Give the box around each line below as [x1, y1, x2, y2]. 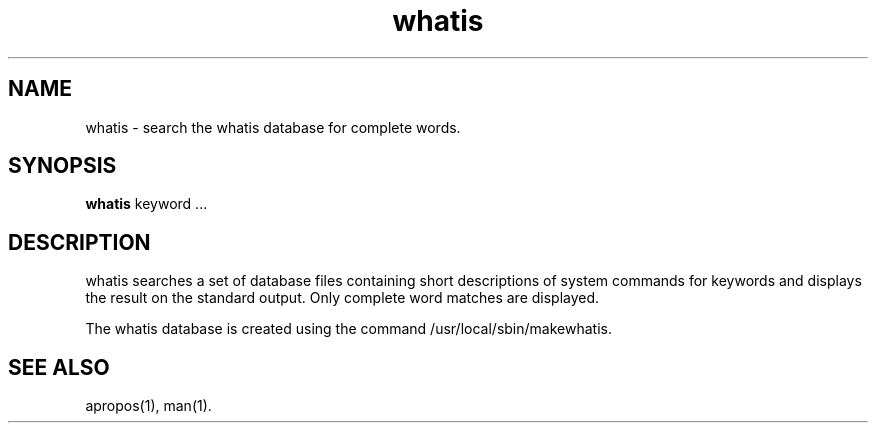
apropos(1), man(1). [85, 397, 212, 415]
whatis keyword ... [85, 195, 208, 213]
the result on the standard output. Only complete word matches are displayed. [85, 289, 600, 307]
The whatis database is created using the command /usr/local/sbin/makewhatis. [85, 320, 612, 338]
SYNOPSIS [8, 153, 117, 179]
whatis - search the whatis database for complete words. [85, 118, 461, 136]
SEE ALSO [8, 354, 110, 380]
